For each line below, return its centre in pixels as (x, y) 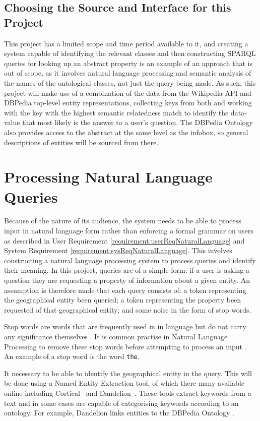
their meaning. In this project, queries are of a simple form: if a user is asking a (127, 270)
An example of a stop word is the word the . (72, 356)
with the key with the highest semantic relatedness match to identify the (116, 112)
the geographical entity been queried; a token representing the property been (123, 300)
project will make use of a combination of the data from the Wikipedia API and (128, 93)
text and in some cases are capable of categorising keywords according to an (121, 403)
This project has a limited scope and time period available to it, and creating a (126, 43)
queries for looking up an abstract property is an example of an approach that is (128, 63)
